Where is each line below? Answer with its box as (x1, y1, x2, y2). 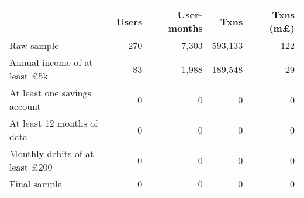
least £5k (9, 69, 48, 82)
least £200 (9, 160, 53, 173)
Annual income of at (9, 55, 93, 69)
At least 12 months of (9, 116, 98, 130)
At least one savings (9, 86, 91, 99)
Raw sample (9, 39, 59, 52)
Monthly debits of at (9, 147, 94, 160)
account (9, 99, 41, 113)
